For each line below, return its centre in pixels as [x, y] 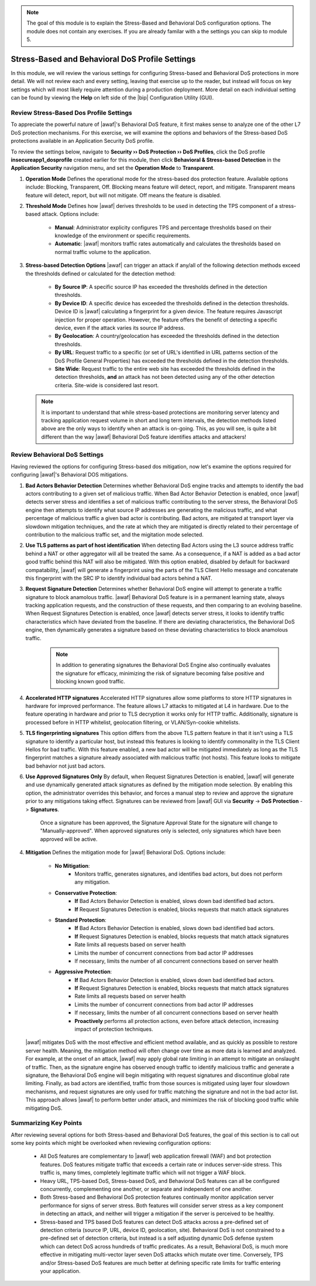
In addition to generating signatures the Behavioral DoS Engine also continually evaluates [163, 665]
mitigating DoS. [44, 1108]
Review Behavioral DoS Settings [57, 455]
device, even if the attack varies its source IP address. [120, 327]
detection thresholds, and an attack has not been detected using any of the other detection [165, 377]
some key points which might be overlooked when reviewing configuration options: [111, 1143]
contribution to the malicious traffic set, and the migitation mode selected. [115, 534]
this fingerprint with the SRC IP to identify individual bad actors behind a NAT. [119, 578]
